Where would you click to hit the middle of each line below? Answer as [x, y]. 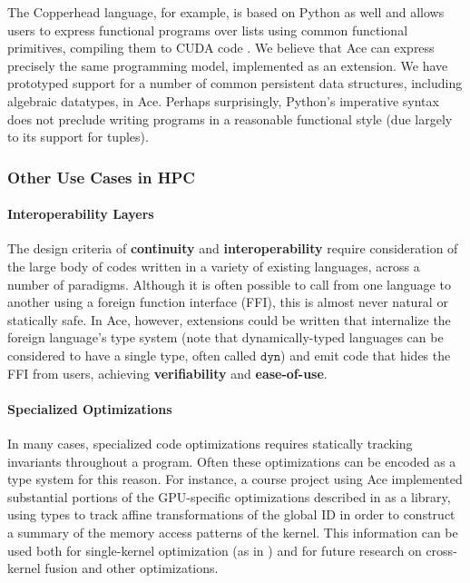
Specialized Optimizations [90, 408]
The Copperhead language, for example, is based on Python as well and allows [226, 12]
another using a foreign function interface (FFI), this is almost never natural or [228, 302]
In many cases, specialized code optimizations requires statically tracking [210, 443]
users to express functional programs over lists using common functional [208, 30]
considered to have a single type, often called [132, 355]
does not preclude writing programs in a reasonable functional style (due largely [230, 119]
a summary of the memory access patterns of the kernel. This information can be [233, 532]
